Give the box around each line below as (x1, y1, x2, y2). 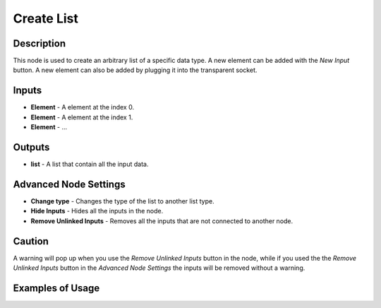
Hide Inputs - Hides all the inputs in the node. (30, 207, 164, 215)
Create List (13, 11, 79, 26)
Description (13, 37, 66, 49)
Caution (13, 235, 49, 247)
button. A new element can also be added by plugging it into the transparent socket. (13, 66, 258, 74)
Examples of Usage (13, 282, 100, 294)
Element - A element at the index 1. (30, 113, 133, 122)
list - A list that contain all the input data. (30, 160, 149, 169)
